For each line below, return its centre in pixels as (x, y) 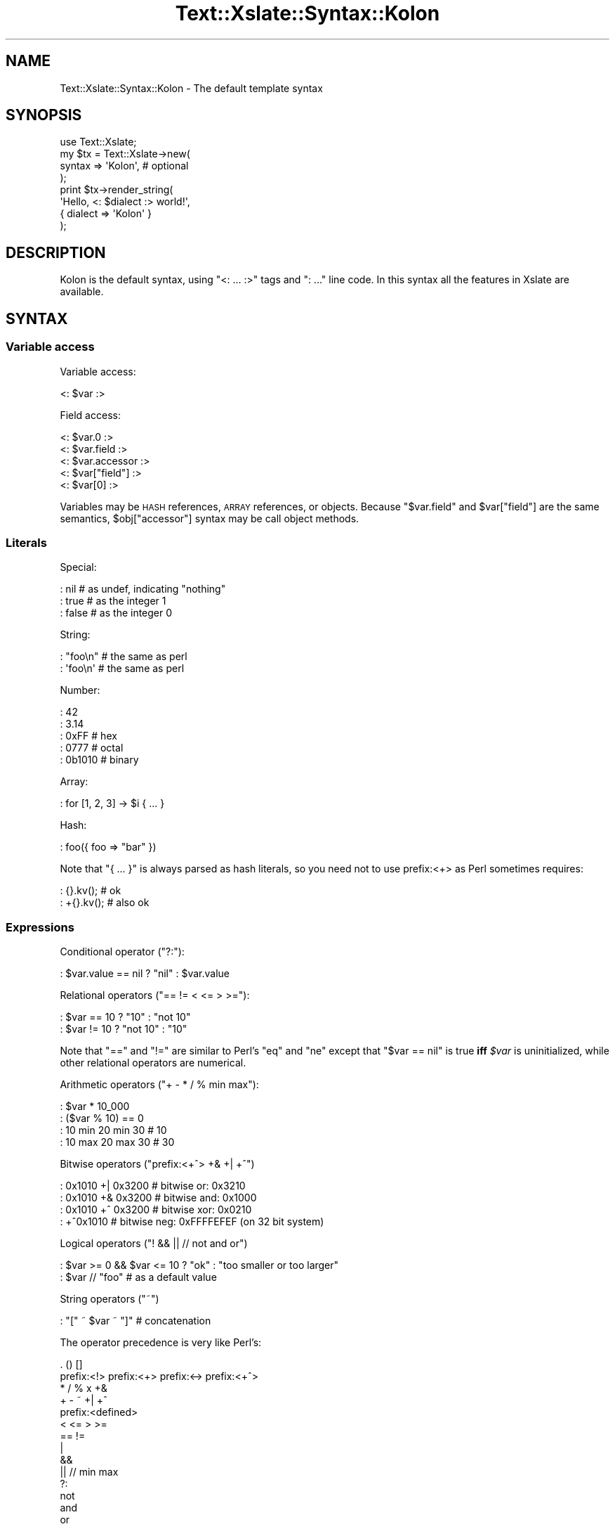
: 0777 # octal (92, 748)
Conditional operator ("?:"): (122, 951)
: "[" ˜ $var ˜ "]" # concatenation (135, 1321)
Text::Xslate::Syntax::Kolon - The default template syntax (191, 88)
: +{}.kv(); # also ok (105, 903)
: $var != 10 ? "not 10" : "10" (124, 1029)
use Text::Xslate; (98, 142)
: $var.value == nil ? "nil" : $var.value (145, 973)
